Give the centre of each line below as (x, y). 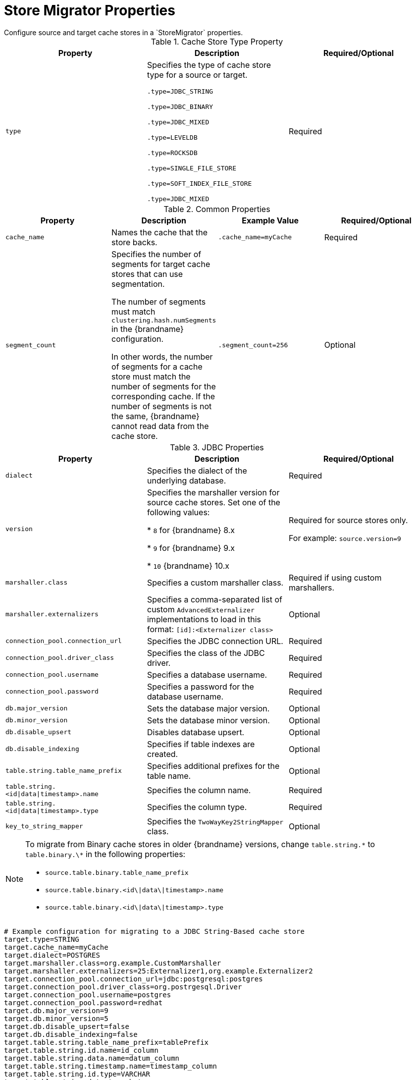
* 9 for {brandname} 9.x (191, 548)
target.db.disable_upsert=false (67, 1026)
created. (162, 754)
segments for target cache (161, 264)
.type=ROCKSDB (172, 153)
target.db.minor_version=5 (56, 1018)
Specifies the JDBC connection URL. (215, 641)
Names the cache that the (160, 232)
